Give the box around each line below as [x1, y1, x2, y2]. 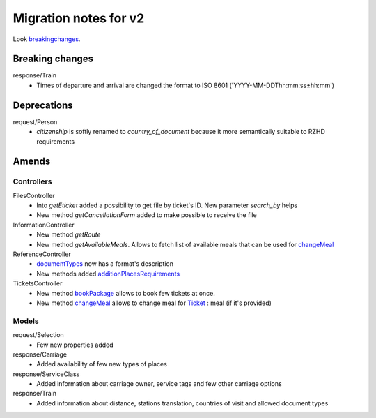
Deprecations [13, 99, 73, 111]
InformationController [13, 221, 75, 229]
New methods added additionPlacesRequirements [36, 269, 180, 278]
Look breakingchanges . [13, 35, 81, 43]
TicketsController [13, 279, 63, 288]
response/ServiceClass [13, 370, 80, 378]
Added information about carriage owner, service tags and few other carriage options [36, 380, 282, 388]
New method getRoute [36, 230, 101, 239]
